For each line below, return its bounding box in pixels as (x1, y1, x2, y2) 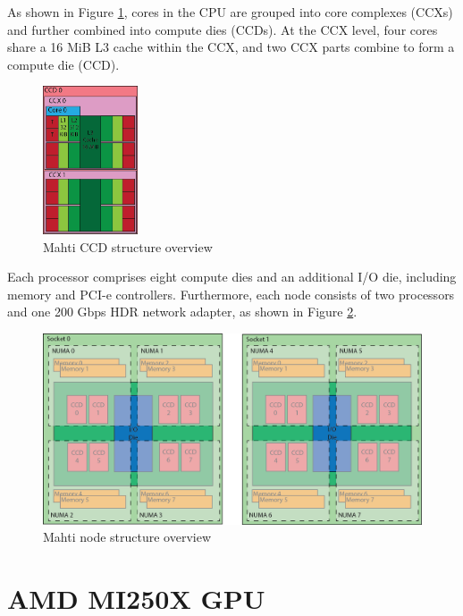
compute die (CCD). (7, 55, 120, 73)
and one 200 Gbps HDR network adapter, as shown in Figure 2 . (7, 302, 358, 321)
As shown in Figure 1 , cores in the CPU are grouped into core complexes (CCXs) (7, 3, 453, 21)
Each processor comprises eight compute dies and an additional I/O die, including (7, 267, 457, 286)
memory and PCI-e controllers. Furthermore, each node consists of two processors (7, 284, 455, 303)
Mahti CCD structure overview (43, 237, 213, 256)
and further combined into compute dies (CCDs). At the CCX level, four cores (7, 20, 438, 38)
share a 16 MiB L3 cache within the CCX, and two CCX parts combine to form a (7, 38, 455, 56)
